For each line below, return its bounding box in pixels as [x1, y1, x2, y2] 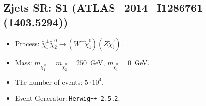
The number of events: [15, 76, 83, 87]
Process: [15, 38, 40, 48]
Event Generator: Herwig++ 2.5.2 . [15, 93, 120, 103]
